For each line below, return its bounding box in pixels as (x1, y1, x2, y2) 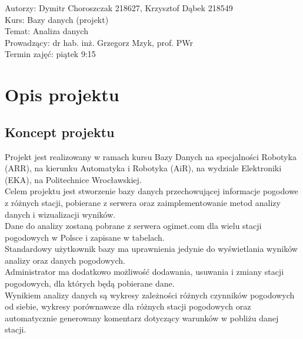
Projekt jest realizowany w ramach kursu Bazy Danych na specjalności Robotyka (5, 150, 297, 162)
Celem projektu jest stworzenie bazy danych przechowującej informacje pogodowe (5, 185, 298, 197)
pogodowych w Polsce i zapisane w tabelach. (5, 231, 165, 243)
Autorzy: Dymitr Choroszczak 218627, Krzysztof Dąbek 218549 (5, 2, 233, 14)
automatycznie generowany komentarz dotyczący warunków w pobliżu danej (5, 311, 279, 324)
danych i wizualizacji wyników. (5, 208, 116, 220)
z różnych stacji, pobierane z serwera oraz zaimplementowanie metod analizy (5, 196, 281, 208)
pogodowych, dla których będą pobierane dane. (5, 277, 175, 290)
